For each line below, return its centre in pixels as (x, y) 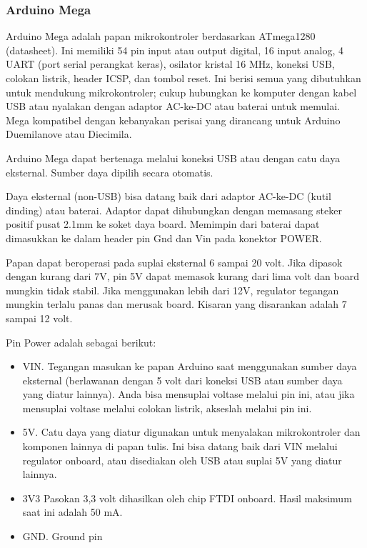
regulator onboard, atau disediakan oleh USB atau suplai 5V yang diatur (182, 460)
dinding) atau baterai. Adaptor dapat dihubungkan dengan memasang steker (174, 210)
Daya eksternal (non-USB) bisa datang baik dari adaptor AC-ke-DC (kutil (169, 196)
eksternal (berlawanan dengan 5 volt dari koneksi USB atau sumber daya (182, 380)
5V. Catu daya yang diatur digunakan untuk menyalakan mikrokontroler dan (191, 432)
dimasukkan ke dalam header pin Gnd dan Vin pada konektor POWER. (164, 238)
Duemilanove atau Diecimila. (69, 134)
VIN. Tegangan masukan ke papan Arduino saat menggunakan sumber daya (190, 366)
